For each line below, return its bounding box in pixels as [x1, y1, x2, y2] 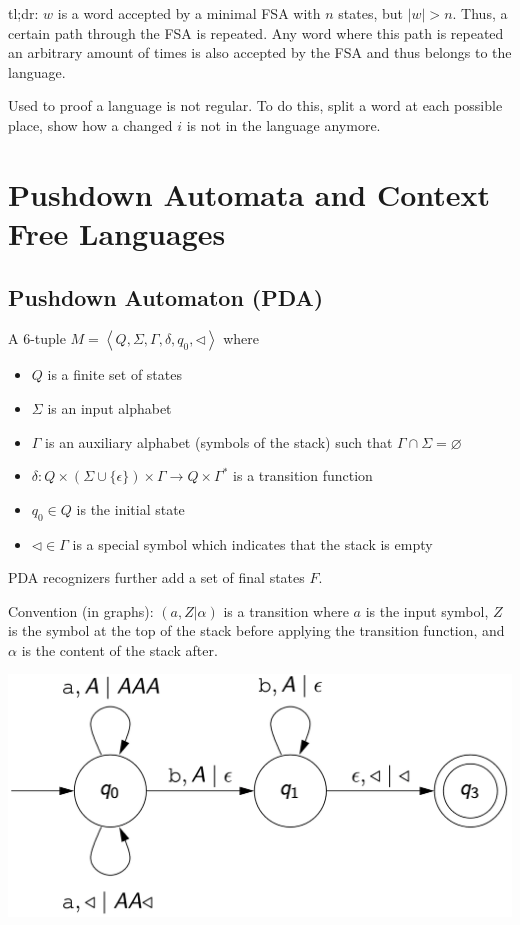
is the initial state [76, 498, 185, 519]
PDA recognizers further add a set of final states [8, 567, 305, 588]
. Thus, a [452, 3, 508, 23]
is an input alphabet [47, 397, 172, 418]
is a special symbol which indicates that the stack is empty [72, 533, 433, 554]
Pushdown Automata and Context [8, 173, 491, 214]
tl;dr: [8, 3, 39, 23]
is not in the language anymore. [186, 114, 381, 135]
